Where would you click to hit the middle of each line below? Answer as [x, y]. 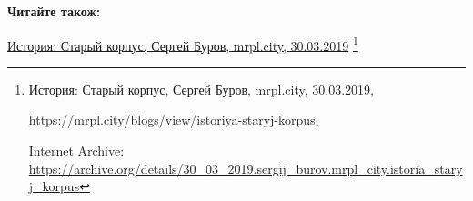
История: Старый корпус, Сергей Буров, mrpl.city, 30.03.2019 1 [183, 44]
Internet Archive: [76, 151]
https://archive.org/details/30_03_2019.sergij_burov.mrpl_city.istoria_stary [246, 168]
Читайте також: [54, 11]
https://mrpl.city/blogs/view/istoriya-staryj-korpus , [174, 120]
